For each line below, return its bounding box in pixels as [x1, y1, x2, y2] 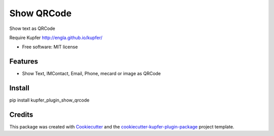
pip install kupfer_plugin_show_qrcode [9, 97, 90, 104]
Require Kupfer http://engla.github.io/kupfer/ [9, 35, 102, 41]
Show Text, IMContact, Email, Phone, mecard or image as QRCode [22, 71, 161, 77]
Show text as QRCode [9, 25, 55, 31]
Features [9, 57, 38, 66]
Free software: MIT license [22, 44, 78, 50]
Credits [9, 110, 33, 119]
